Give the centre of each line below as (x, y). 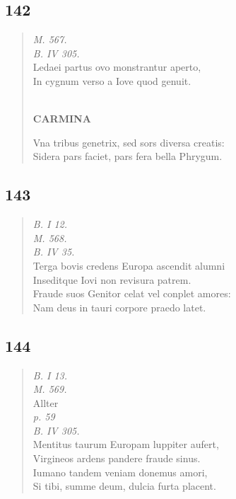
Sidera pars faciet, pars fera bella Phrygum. (128, 156)
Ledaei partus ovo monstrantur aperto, (117, 67)
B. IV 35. (54, 252)
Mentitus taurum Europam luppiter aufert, (126, 444)
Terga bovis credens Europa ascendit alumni (129, 265)
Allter (46, 402)
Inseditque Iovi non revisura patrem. (112, 279)
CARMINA (62, 119)
